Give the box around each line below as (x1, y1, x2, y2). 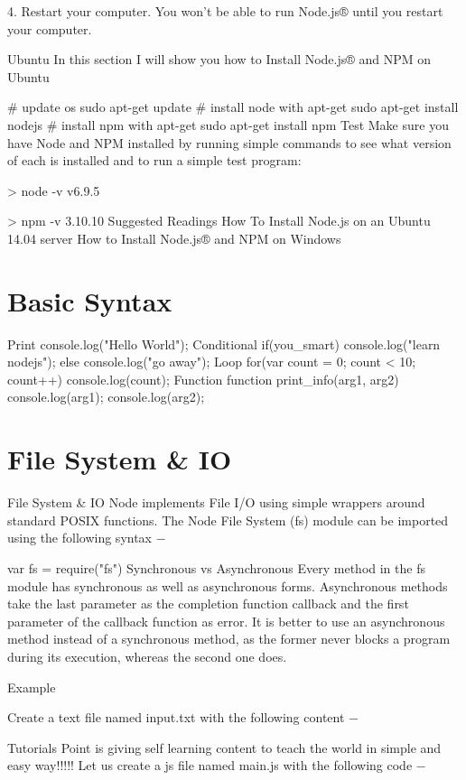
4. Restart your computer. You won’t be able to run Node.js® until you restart (7, 2, 443, 20)
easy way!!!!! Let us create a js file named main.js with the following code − (7, 756, 426, 775)
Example (7, 677, 56, 696)
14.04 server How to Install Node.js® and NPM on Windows (7, 228, 341, 247)
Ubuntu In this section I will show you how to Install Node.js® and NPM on (7, 50, 432, 69)
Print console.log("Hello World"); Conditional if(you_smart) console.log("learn (7, 334, 441, 353)
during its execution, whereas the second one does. (7, 646, 287, 665)
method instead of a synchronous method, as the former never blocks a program (7, 629, 451, 648)
